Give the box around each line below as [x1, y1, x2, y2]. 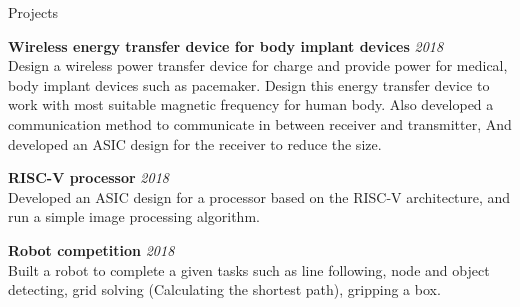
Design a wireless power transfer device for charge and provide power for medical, [8, 55, 508, 76]
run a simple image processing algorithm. [8, 206, 260, 227]
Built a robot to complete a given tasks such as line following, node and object [8, 259, 490, 280]
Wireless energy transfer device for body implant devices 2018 [8, 35, 444, 56]
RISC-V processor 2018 [8, 167, 169, 188]
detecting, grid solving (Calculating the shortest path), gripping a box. [8, 279, 441, 300]
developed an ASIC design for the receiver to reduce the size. [8, 133, 382, 154]
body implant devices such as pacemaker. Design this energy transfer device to [8, 74, 490, 95]
